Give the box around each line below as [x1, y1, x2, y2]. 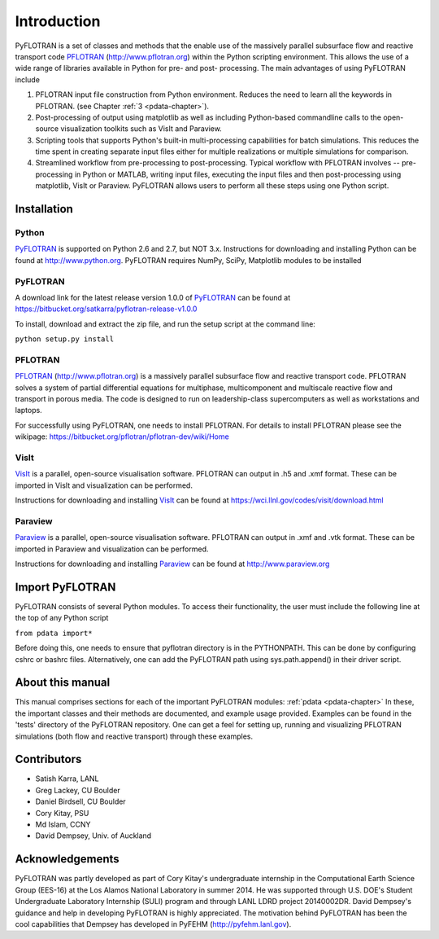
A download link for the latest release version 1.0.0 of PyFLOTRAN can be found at [15, 292, 291, 302]
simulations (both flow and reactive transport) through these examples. [15, 731, 254, 741]
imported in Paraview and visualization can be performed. [15, 544, 209, 554]
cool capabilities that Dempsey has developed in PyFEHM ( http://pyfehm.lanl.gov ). [15, 919, 292, 928]
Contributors [15, 753, 82, 766]
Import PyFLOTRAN [15, 580, 116, 594]
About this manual [15, 676, 111, 690]
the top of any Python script [15, 613, 109, 623]
